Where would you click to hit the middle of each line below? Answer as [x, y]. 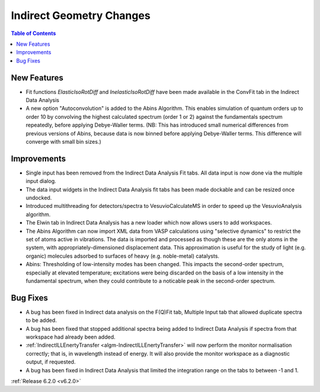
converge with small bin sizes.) [63, 141]
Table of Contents [33, 33]
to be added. [41, 320]
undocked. [39, 198]
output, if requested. [51, 362]
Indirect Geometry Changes [81, 15]
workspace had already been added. [71, 337]
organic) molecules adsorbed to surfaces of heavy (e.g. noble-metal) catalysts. [122, 256]
